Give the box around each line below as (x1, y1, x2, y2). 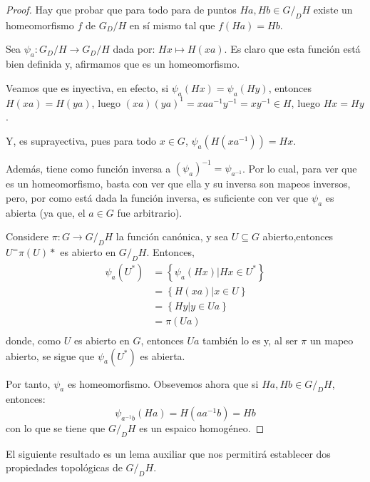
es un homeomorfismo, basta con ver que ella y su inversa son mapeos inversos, (6, 176, 351, 191)
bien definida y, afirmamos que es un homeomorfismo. (6, 56, 240, 71)
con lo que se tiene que (6, 420, 106, 435)
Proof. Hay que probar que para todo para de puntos (6, 2, 237, 16)
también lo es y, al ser (202, 333, 298, 347)
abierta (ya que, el (6, 205, 86, 220)
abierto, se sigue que (6, 348, 95, 363)
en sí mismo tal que (129, 17, 215, 32)
